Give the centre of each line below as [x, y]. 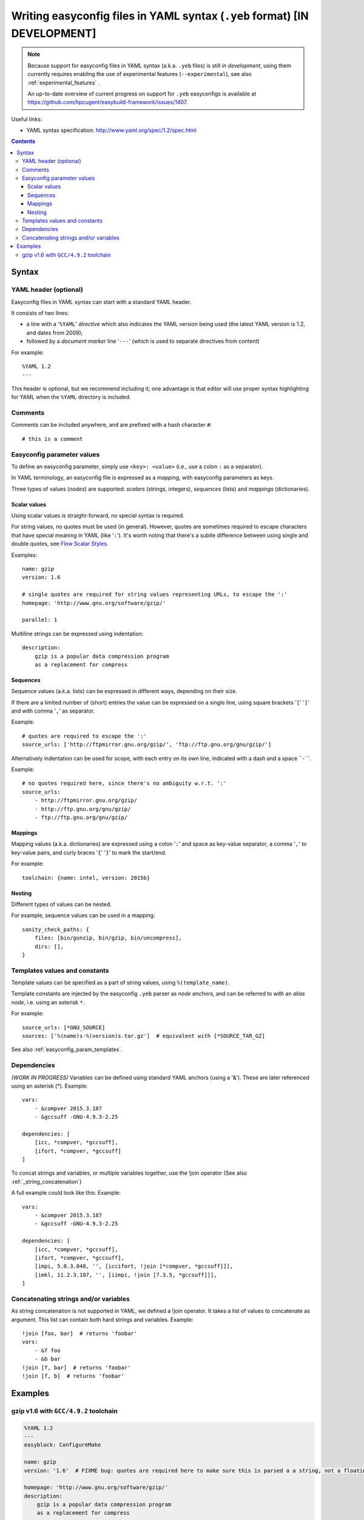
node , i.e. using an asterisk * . [48, 1002]
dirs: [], [49, 946]
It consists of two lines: [40, 313]
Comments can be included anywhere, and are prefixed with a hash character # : [112, 425]
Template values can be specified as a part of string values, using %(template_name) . [120, 983]
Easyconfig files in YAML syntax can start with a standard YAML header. [101, 302]
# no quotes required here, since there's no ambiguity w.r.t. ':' [124, 783]
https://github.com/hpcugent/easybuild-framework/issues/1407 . [108, 102]
